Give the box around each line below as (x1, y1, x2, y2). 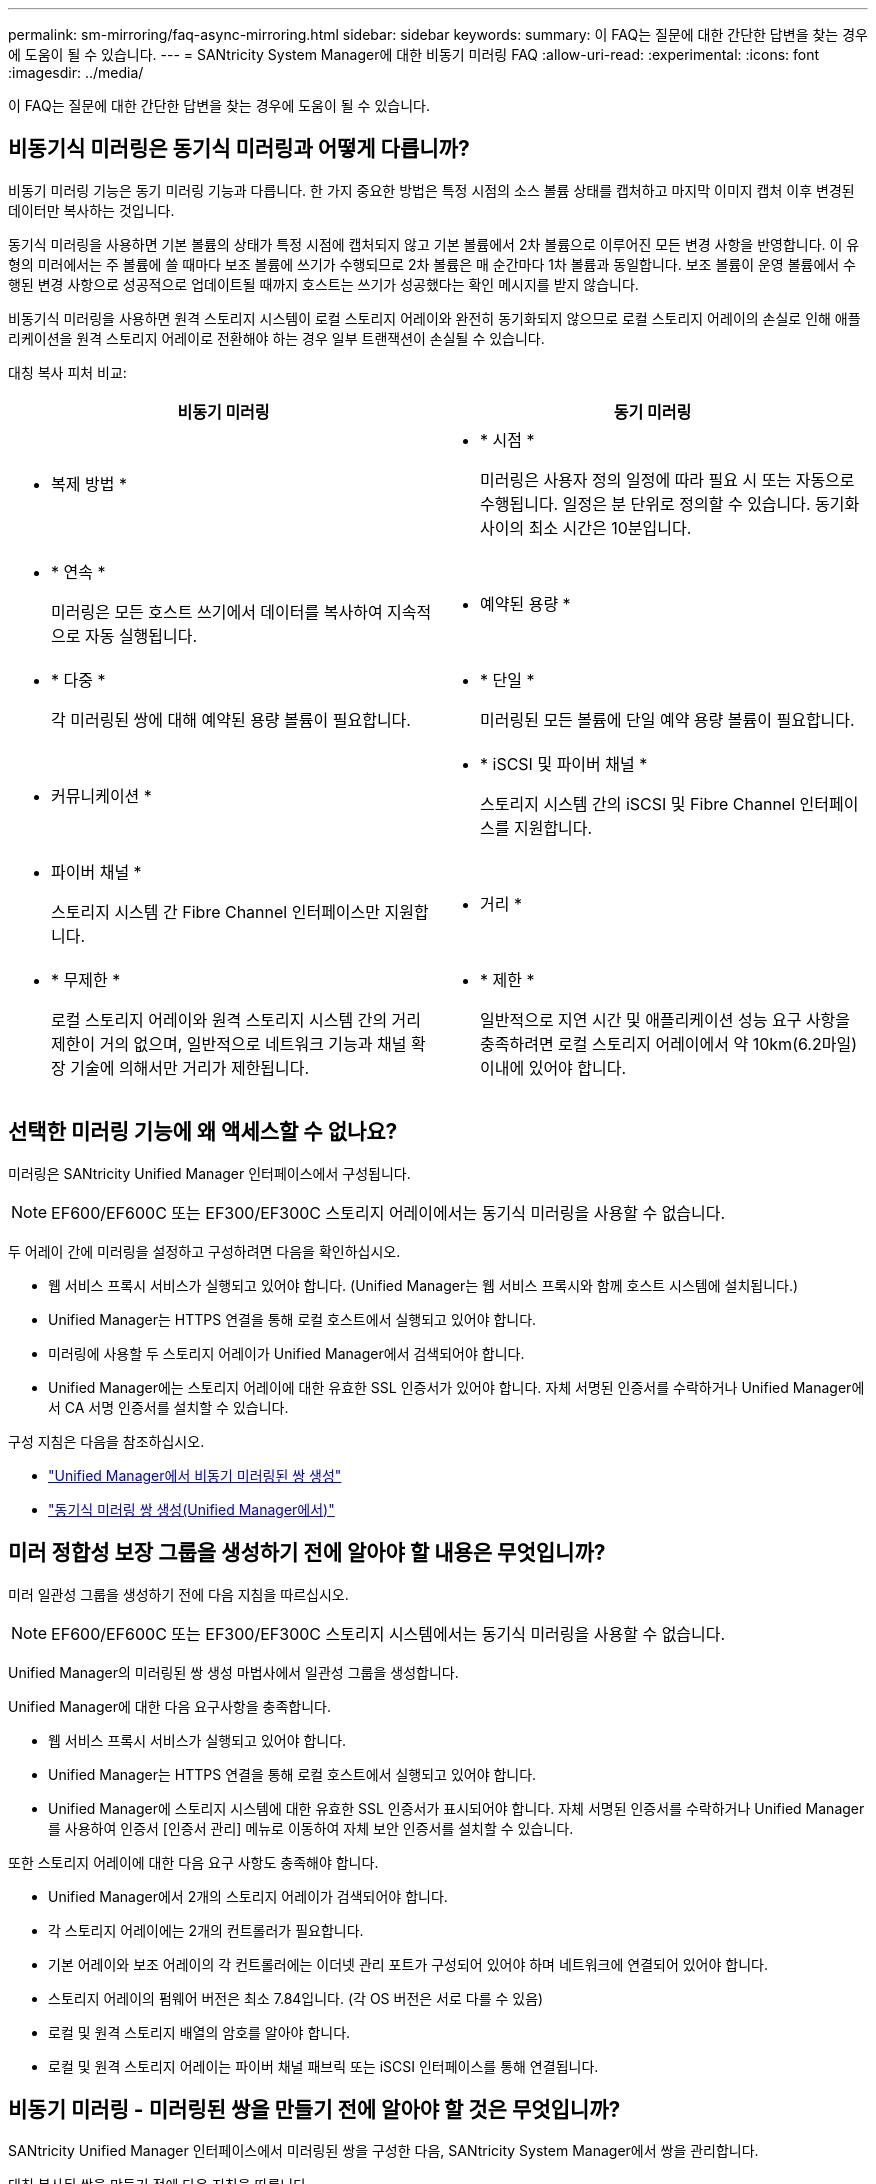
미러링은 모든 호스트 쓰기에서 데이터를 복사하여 (51, 601, 383, 622)
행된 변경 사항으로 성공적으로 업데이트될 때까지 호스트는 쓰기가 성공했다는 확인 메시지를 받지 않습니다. (8, 275, 639, 293)
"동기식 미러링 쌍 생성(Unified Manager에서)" (48, 1500, 335, 1518)
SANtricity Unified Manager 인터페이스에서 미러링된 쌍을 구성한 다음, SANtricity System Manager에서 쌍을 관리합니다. (8, 2142, 759, 2160)
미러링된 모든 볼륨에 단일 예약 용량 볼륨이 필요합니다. (480, 709, 855, 730)
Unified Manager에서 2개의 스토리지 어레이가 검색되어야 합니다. (48, 1887, 448, 1905)
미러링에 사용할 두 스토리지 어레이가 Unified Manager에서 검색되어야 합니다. (48, 1344, 525, 1362)
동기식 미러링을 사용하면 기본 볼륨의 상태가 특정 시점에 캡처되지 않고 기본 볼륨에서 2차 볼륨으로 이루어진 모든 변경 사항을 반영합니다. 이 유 (8, 235, 860, 253)
